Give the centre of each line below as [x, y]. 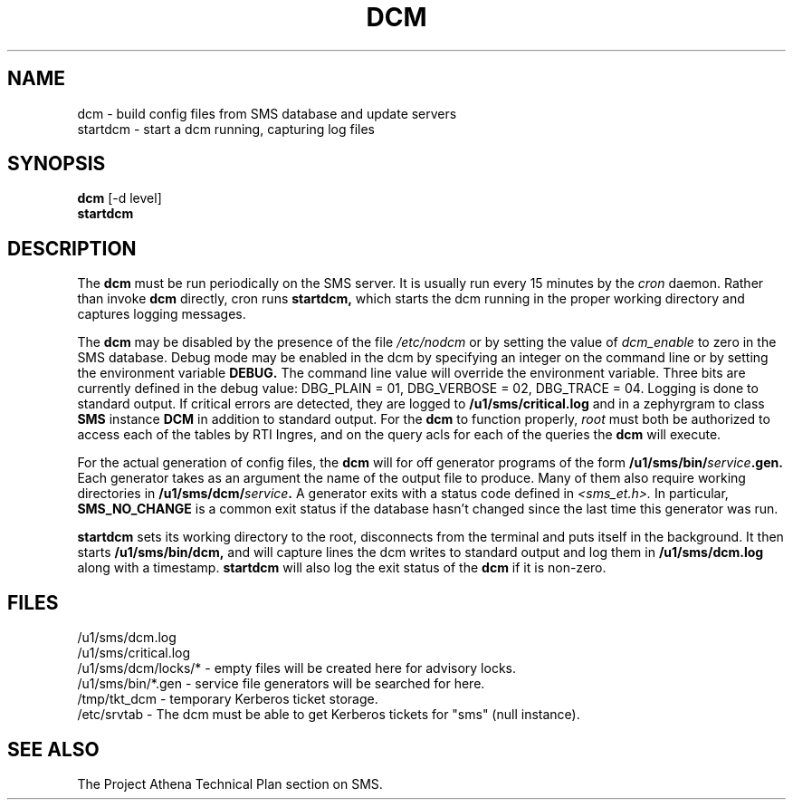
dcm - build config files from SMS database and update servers [267, 113]
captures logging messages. [162, 314]
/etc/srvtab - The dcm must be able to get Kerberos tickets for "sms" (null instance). [329, 715]
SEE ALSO [53, 749]
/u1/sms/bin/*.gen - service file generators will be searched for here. [281, 684]
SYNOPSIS [57, 164]
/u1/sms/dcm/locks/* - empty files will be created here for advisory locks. [296, 668]
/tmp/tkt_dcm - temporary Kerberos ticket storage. [228, 699]
